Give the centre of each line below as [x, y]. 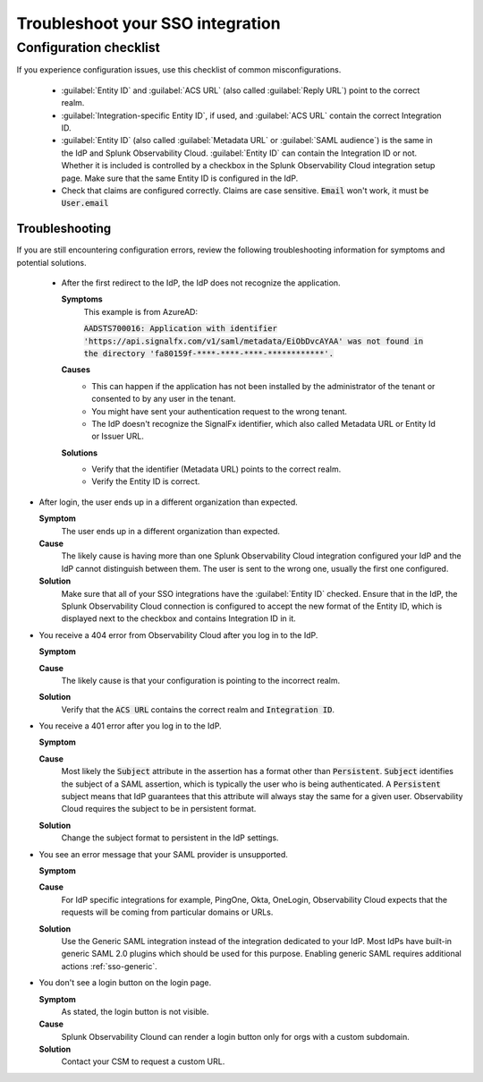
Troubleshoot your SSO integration [148, 23]
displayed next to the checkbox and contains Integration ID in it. [179, 618]
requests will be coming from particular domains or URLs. [167, 912]
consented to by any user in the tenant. [164, 399]
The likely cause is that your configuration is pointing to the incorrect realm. [200, 680]
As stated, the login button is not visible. [135, 1011]
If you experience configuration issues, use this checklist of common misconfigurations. [179, 70]
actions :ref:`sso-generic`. [109, 966]
